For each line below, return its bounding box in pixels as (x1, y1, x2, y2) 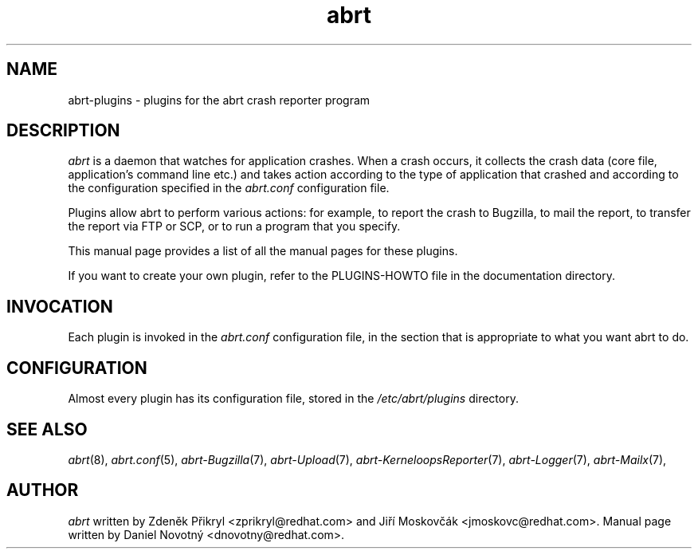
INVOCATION (6, 296, 113, 317)
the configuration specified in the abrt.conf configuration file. (68, 181, 390, 195)
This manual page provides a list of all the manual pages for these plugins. (68, 244, 458, 258)
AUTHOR (6, 480, 79, 501)
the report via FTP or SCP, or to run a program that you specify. (68, 219, 401, 234)
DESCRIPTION (6, 120, 120, 141)
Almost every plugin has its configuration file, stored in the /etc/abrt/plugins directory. (68, 392, 519, 406)
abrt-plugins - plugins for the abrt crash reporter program (68, 92, 371, 107)
